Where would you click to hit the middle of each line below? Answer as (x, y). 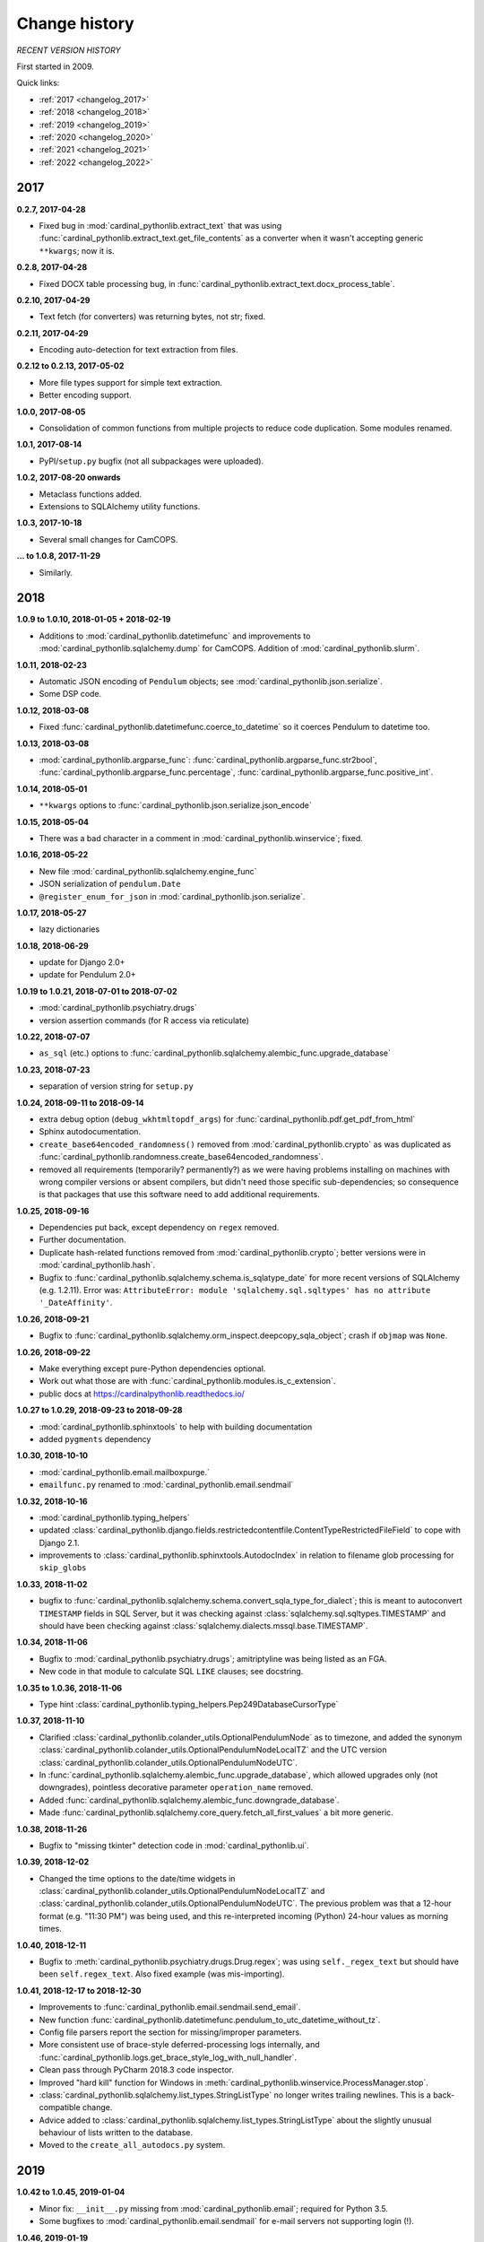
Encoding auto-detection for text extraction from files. (138, 350)
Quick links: (38, 83)
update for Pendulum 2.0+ (87, 975)
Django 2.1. (59, 1542)
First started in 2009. (55, 66)
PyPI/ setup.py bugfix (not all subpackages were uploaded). (151, 461)
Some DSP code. (70, 694)
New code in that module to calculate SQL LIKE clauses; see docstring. (171, 1672)
